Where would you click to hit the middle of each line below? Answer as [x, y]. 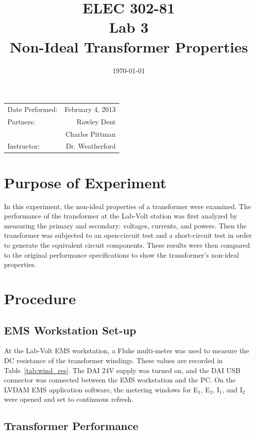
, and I [232, 389]
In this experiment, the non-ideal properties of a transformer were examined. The [128, 206]
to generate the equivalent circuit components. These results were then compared [127, 244]
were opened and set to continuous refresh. [69, 399]
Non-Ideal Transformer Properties [129, 46]
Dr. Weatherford [91, 146]
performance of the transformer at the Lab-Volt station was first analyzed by [121, 216]
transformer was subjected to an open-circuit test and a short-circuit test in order [128, 235]
